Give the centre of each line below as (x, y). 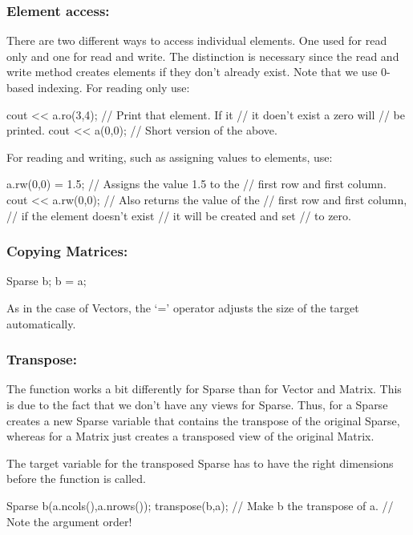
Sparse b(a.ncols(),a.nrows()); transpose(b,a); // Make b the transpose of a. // (200, 505)
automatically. (41, 323)
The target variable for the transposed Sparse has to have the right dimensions (200, 463)
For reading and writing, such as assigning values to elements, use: (170, 157)
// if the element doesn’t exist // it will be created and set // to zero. (179, 215)
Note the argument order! (69, 521)
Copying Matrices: (67, 251)
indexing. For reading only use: (113, 87)
